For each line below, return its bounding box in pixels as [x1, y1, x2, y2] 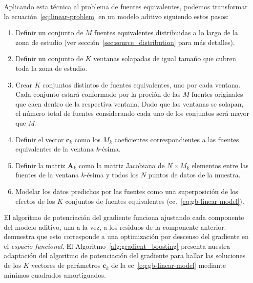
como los [74, 134, 101, 144]
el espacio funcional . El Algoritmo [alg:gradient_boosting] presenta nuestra [4, 240, 230, 251]
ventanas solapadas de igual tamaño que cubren [93, 53, 236, 64]
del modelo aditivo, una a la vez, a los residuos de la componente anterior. [4, 221, 226, 232]
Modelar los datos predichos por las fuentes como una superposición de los [15, 186, 238, 196]
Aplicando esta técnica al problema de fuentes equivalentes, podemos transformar [4, 1, 248, 11]
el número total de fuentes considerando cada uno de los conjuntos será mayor [15, 108, 249, 118]
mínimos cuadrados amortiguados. [4, 269, 106, 280]
